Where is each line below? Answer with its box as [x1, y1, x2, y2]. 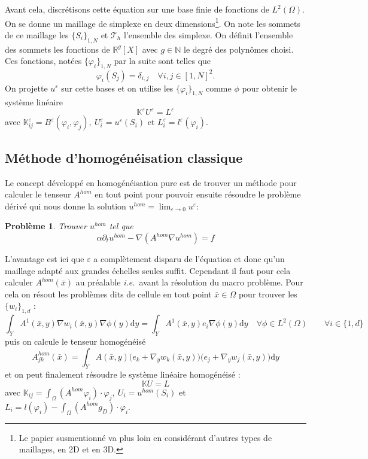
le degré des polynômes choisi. [183, 42, 294, 55]
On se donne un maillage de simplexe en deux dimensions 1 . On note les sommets [5, 15, 301, 29]
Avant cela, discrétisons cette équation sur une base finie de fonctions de [5, 3, 269, 15]
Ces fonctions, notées [5, 54, 82, 67]
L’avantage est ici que [5, 253, 84, 265]
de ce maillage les [5, 28, 69, 41]
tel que [109, 220, 133, 232]
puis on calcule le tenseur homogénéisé [5, 335, 146, 347]
